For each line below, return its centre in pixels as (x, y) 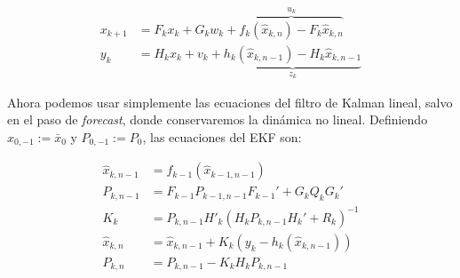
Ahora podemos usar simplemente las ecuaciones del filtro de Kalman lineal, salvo (230, 102)
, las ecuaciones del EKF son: (222, 136)
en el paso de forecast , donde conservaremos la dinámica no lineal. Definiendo (218, 119)
